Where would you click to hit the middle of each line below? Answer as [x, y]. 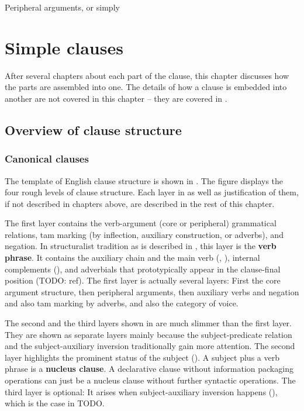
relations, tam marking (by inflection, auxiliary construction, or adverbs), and [144, 234]
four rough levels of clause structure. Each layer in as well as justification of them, [152, 192]
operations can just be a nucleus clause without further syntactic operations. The [150, 380]
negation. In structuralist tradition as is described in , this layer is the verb [141, 246]
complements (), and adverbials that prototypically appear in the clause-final [143, 269]
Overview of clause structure [93, 129]
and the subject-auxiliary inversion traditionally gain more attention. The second [150, 346]
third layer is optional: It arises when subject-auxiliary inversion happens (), [141, 391]
